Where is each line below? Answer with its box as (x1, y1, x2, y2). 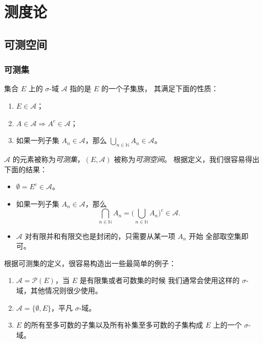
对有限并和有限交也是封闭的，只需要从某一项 (25, 230, 176, 241)
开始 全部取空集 (188, 230, 242, 241)
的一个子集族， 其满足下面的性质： (101, 83, 218, 94)
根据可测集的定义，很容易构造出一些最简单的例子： (4, 257, 176, 268)
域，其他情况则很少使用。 (16, 285, 102, 296)
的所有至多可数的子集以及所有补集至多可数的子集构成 (24, 319, 203, 330)
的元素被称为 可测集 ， (12, 153, 84, 164)
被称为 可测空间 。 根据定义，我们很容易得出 (114, 153, 260, 164)
